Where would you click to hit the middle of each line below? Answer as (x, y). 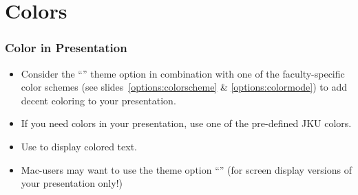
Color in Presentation (66, 48)
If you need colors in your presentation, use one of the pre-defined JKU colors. (186, 123)
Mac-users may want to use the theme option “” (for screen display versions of (186, 169)
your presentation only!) (72, 183)
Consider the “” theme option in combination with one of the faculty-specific (183, 73)
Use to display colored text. (79, 146)
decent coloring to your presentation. (98, 100)
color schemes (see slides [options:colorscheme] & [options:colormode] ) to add (184, 87)
